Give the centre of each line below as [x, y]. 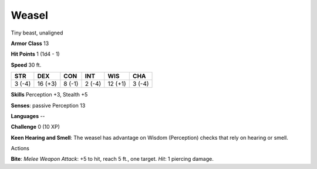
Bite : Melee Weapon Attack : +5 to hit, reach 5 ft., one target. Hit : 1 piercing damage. [112, 159]
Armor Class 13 [30, 43]
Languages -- [28, 116]
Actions [20, 149]
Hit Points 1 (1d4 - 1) [35, 54]
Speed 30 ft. [26, 65]
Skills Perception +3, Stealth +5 [49, 95]
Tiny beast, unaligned [37, 33]
